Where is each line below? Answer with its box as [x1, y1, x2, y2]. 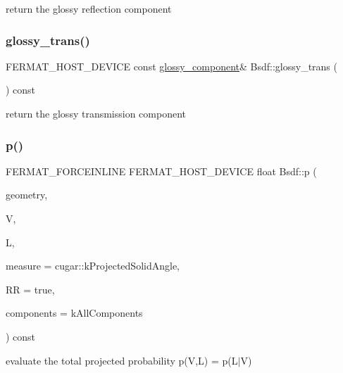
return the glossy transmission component [6, 106, 187, 120]
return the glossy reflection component [6, 1, 172, 15]
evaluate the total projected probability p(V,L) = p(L [6, 353, 238, 367]
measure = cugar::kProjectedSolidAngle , [6, 258, 180, 273]
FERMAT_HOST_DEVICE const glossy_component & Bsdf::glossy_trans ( [6, 58, 337, 73]
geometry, [6, 187, 48, 202]
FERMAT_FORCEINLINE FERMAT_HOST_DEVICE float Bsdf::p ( [6, 163, 317, 178]
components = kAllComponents [6, 305, 143, 320]
